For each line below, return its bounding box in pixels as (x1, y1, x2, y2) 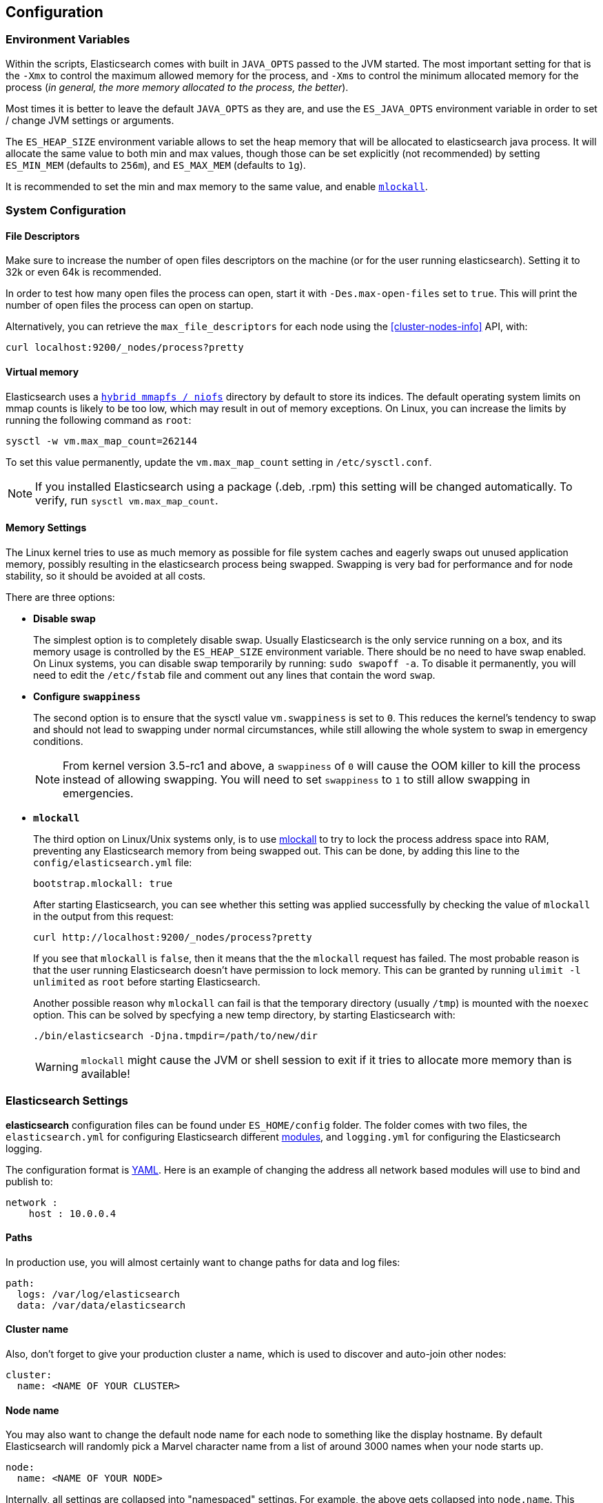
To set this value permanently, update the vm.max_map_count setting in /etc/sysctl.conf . (6, 456, 432, 468)
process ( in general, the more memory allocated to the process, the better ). (6, 81, 349, 93)
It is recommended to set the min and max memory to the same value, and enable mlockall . (6, 180, 428, 192)
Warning (35, 1059, 79, 1074)
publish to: (6, 1175, 53, 1187)
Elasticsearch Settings (6, 1094, 128, 1108)
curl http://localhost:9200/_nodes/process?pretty (33, 931, 312, 943)
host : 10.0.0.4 (28, 1207, 116, 1219)
